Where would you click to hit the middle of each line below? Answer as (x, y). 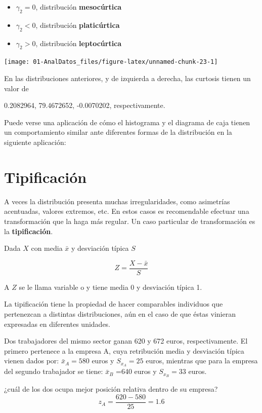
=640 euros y (136, 371)
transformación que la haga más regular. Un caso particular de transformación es (130, 221)
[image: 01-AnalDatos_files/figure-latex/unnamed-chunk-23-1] (111, 62)
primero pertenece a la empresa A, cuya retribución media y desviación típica (124, 350)
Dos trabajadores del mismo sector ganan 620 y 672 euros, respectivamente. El (126, 341)
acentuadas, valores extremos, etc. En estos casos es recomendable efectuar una (127, 211)
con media (47, 248)
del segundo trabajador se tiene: (54, 371)
